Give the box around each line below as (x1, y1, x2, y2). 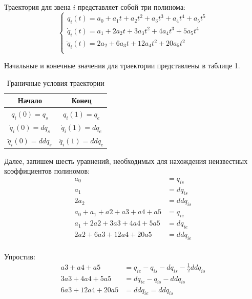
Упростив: (4, 251, 35, 261)
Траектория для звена (4, 2, 71, 12)
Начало (17, 95, 42, 106)
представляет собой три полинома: (77, 2, 185, 12)
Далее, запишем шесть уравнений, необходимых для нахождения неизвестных (4, 155, 248, 166)
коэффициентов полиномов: (4, 165, 90, 176)
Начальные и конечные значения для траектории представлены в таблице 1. (4, 60, 240, 71)
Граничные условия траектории (7, 77, 104, 88)
